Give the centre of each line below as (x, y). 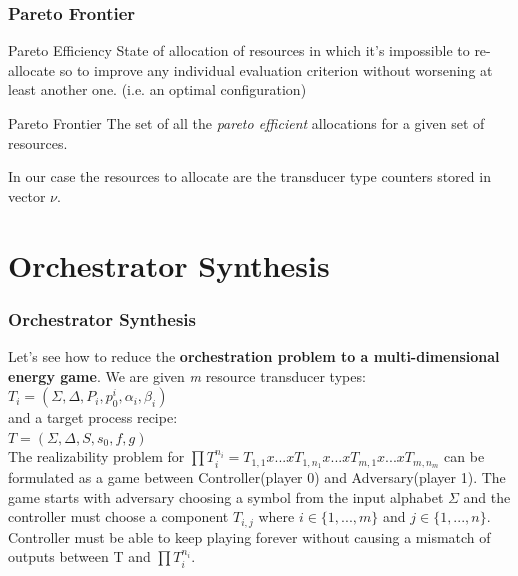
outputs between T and (79, 556)
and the (487, 496)
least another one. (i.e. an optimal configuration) (157, 89)
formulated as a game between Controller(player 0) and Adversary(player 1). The (257, 477)
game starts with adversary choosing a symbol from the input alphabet (226, 496)
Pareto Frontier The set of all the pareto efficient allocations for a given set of (246, 123)
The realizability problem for (96, 456)
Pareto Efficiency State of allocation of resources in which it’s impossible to (239, 50)
